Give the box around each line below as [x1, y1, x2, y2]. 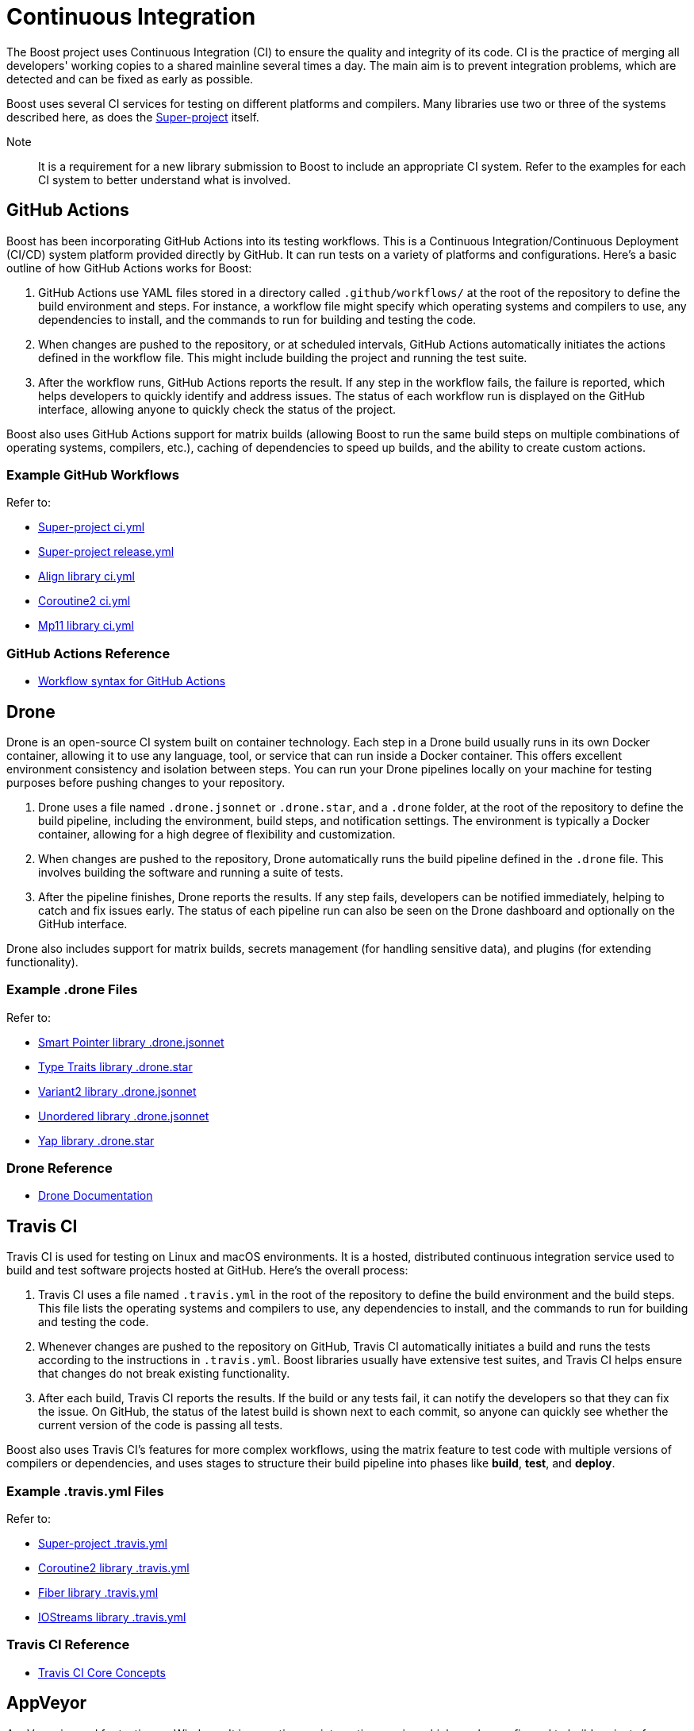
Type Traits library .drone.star [38, 1059, 193, 1074]
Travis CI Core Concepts [38, 1665, 166, 1679]
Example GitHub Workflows [6, 466, 179, 483]
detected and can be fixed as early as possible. [6, 71, 254, 86]
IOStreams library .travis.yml [38, 1610, 186, 1625]
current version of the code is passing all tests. [38, 1418, 283, 1432]
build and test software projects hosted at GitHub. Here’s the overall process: [6, 1263, 408, 1278]
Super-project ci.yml [38, 520, 145, 534]
